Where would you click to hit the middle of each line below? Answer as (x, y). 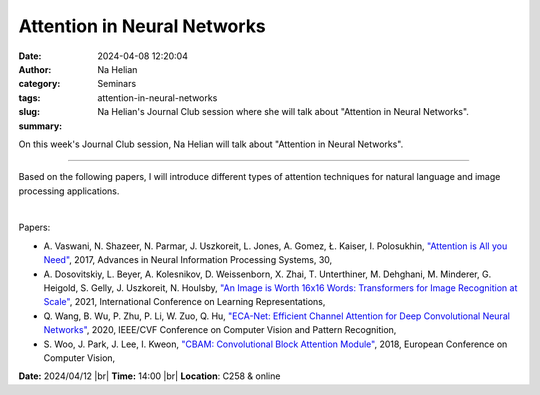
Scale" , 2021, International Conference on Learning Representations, (184, 302)
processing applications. (69, 191)
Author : (35, 69)
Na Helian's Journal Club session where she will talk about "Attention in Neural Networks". (283, 112)
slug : (29, 112)
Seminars (117, 84)
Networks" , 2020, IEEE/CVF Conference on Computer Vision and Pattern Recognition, (220, 330)
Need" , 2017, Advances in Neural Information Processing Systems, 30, (188, 260)
